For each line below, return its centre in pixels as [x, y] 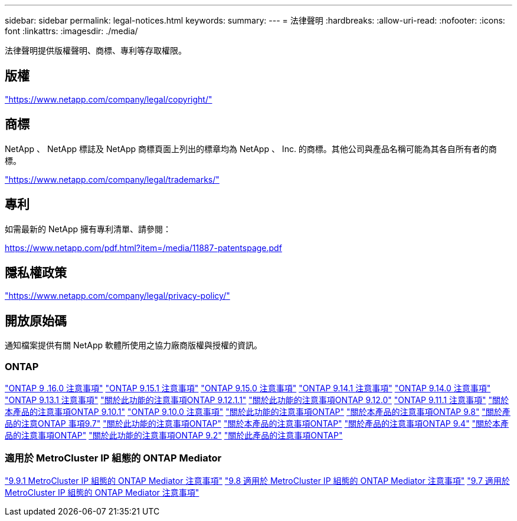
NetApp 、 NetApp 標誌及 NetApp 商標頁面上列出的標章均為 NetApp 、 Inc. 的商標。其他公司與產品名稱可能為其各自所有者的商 [251, 149]
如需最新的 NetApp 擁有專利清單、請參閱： [88, 229]
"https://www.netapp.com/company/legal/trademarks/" [112, 179]
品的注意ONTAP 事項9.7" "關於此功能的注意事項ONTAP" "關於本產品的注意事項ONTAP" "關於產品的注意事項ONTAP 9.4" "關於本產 [257, 423]
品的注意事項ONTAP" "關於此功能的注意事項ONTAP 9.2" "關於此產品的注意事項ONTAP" [174, 435]
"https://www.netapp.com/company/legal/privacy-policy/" [117, 296]
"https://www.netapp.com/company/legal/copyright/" [109, 99]
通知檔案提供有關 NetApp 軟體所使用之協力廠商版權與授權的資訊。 [133, 345]
